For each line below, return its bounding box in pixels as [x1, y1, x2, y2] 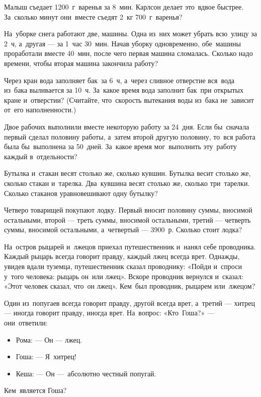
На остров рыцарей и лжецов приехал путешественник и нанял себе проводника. [4, 241, 256, 251]
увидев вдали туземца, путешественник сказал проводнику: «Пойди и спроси [4, 261, 242, 272]
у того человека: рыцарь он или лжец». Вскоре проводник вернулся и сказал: [4, 271, 243, 281]
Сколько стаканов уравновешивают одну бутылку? [4, 187, 158, 198]
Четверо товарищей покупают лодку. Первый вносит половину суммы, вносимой [4, 205, 252, 215]
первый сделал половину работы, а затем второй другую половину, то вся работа [4, 131, 255, 142]
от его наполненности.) [4, 104, 76, 115]
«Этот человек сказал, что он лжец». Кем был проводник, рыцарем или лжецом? [4, 281, 255, 291]
